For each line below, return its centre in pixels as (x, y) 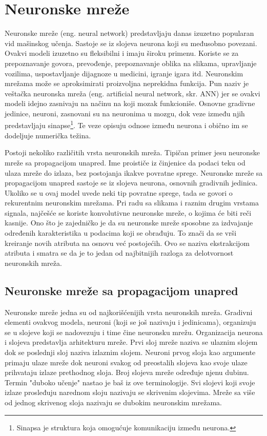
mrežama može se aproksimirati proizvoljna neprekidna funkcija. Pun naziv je (127, 83)
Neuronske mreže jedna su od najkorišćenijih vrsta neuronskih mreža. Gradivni (129, 312)
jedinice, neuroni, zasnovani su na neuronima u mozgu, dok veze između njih (125, 113)
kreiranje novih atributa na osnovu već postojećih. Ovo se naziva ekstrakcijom (127, 243)
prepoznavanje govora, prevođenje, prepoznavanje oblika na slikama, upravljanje (131, 63)
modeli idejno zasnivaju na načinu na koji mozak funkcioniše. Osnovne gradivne (130, 103)
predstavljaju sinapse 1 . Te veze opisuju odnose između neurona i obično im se (126, 124)
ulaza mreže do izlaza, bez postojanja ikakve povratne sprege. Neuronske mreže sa (134, 172)
